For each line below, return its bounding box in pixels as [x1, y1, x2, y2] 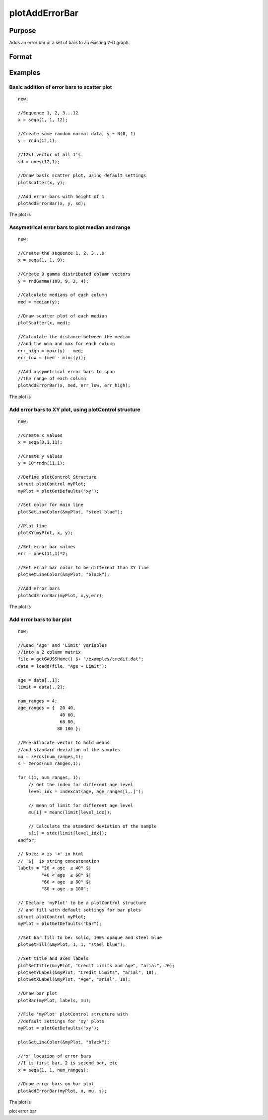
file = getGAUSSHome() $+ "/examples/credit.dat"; [18, 656, 144, 662]
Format [9, 52, 32, 61]
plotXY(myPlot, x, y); [18, 530, 73, 536]
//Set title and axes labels [18, 956, 89, 961]
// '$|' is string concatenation [18, 858, 99, 864]
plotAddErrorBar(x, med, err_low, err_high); [18, 383, 131, 388]
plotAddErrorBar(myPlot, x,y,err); [18, 593, 105, 598]
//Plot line [18, 523, 47, 528]
